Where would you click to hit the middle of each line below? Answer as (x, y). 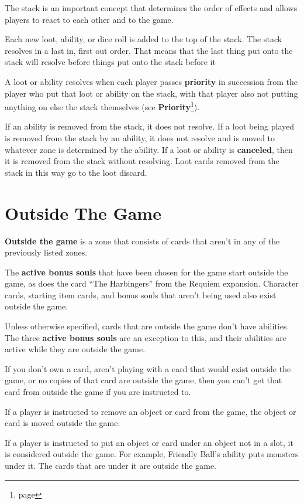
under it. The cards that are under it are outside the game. (111, 465)
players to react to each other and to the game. (89, 19)
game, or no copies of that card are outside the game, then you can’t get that (144, 380)
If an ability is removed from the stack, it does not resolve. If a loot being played (150, 126)
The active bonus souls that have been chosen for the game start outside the (146, 272)
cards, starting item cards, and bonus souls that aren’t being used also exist (141, 294)
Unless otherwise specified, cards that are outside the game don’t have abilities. (147, 326)
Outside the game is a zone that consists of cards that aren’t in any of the (142, 241)
